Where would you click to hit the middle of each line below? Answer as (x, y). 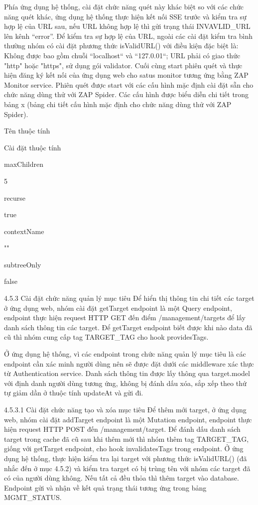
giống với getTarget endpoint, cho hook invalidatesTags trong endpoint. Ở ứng (124, 448)
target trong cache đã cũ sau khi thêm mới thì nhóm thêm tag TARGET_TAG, (127, 439)
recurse (15, 197)
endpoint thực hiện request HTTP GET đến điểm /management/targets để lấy (125, 317)
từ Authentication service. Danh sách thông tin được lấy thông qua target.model (127, 373)
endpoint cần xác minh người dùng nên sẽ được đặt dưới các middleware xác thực (129, 363)
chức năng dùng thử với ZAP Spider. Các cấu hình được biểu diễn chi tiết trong (127, 94)
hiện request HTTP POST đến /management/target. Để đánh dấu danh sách (122, 429)
